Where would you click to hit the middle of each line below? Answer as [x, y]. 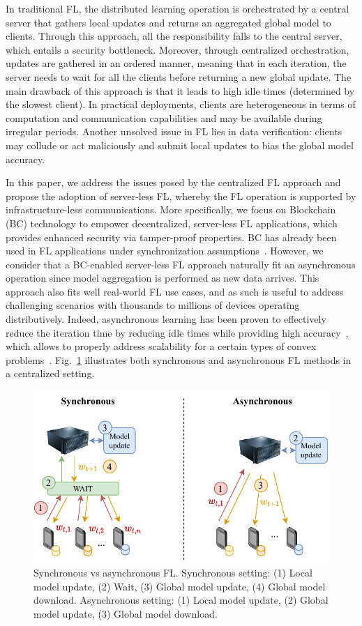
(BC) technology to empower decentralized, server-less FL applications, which [172, 223]
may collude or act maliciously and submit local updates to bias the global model [180, 145]
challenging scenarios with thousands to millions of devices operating [153, 305]
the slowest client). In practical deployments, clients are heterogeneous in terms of [181, 104]
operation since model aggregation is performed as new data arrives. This [163, 278]
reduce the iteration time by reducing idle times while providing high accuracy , [177, 332]
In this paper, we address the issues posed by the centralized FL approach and [173, 182]
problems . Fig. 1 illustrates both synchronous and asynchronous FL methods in [179, 359]
